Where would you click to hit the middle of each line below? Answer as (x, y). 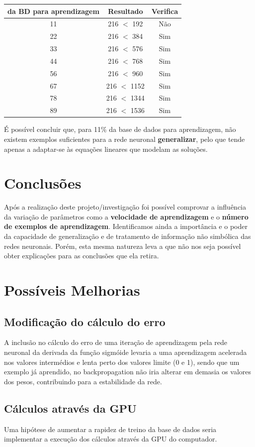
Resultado (126, 11)
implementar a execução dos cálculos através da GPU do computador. (111, 439)
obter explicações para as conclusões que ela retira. (82, 256)
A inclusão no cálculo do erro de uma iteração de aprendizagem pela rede (116, 342)
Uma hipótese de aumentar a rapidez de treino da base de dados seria (110, 429)
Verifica (165, 11)
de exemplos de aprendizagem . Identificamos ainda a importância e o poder (126, 226)
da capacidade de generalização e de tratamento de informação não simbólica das (127, 236)
